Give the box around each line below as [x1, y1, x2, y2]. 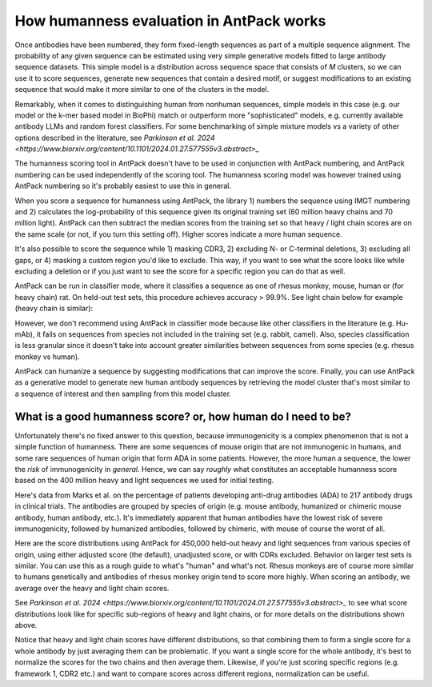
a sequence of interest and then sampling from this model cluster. [14, 389, 232, 398]
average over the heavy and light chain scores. [14, 583, 170, 593]
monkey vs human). [14, 352, 80, 361]
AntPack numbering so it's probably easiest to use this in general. [14, 181, 232, 191]
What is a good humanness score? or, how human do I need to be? [14, 409, 352, 423]
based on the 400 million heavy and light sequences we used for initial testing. [14, 476, 274, 485]
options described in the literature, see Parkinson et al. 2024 [14, 133, 215, 142]
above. [14, 621, 38, 630]
